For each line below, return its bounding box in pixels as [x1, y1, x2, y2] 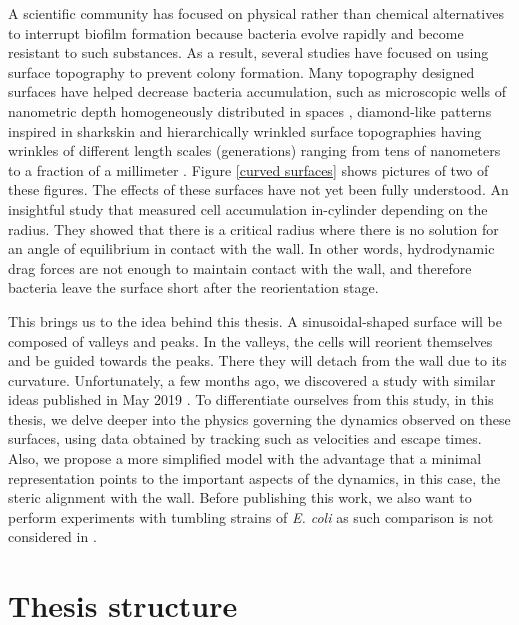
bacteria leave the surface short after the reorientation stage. [8, 277, 379, 298]
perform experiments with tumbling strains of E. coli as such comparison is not [8, 506, 494, 527]
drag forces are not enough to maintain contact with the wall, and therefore [8, 257, 472, 278]
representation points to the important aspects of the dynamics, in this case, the [8, 467, 501, 488]
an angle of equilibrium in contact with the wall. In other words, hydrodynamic [8, 238, 495, 259]
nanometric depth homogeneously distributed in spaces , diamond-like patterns [8, 100, 492, 121]
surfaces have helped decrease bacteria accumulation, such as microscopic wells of [8, 81, 507, 102]
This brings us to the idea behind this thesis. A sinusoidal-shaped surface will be [8, 310, 502, 331]
